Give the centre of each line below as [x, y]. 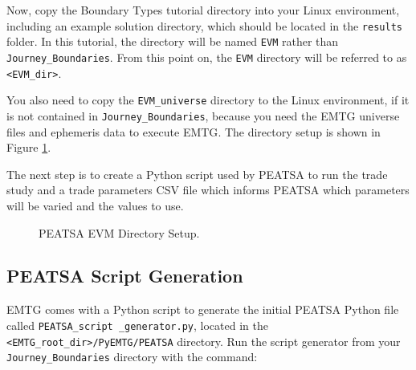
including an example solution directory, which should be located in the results [204, 25]
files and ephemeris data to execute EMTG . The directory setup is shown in [194, 131]
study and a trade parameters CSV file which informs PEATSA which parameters [208, 190]
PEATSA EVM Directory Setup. [119, 232]
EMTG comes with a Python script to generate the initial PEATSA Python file [203, 309]
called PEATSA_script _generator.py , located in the [137, 325]
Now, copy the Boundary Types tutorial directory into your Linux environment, [203, 10]
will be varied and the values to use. [95, 205]
